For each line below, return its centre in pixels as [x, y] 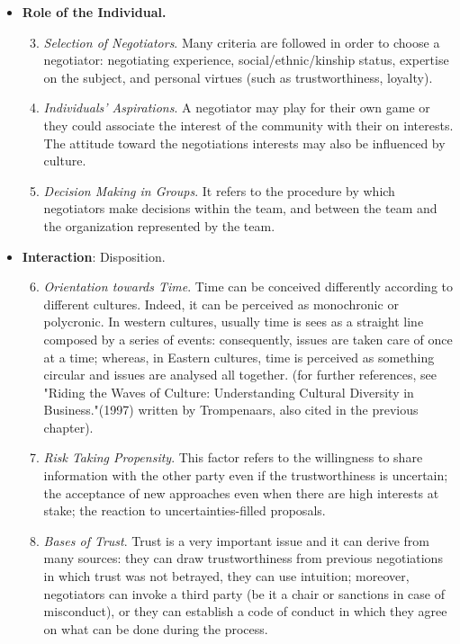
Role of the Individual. [94, 12]
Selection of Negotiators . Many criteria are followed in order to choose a [242, 42]
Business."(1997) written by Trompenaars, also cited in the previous [231, 410]
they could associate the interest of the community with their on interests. [248, 125]
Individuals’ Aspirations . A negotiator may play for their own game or [237, 107]
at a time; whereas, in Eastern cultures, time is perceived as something [239, 357]
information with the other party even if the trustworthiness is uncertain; [246, 475]
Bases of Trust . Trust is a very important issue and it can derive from [236, 540]
